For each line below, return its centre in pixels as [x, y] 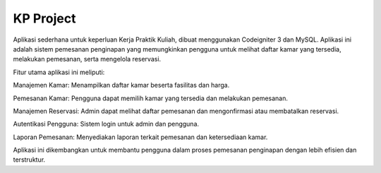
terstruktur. [29, 160]
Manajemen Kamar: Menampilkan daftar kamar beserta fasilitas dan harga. [121, 85]
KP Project [44, 18]
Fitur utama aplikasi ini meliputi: [59, 72]
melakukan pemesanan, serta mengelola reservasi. [87, 59]
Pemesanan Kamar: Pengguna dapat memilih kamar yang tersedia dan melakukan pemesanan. [151, 98]
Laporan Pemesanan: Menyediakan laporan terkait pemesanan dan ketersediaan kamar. [140, 137]
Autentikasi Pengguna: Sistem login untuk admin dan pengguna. [106, 124]
